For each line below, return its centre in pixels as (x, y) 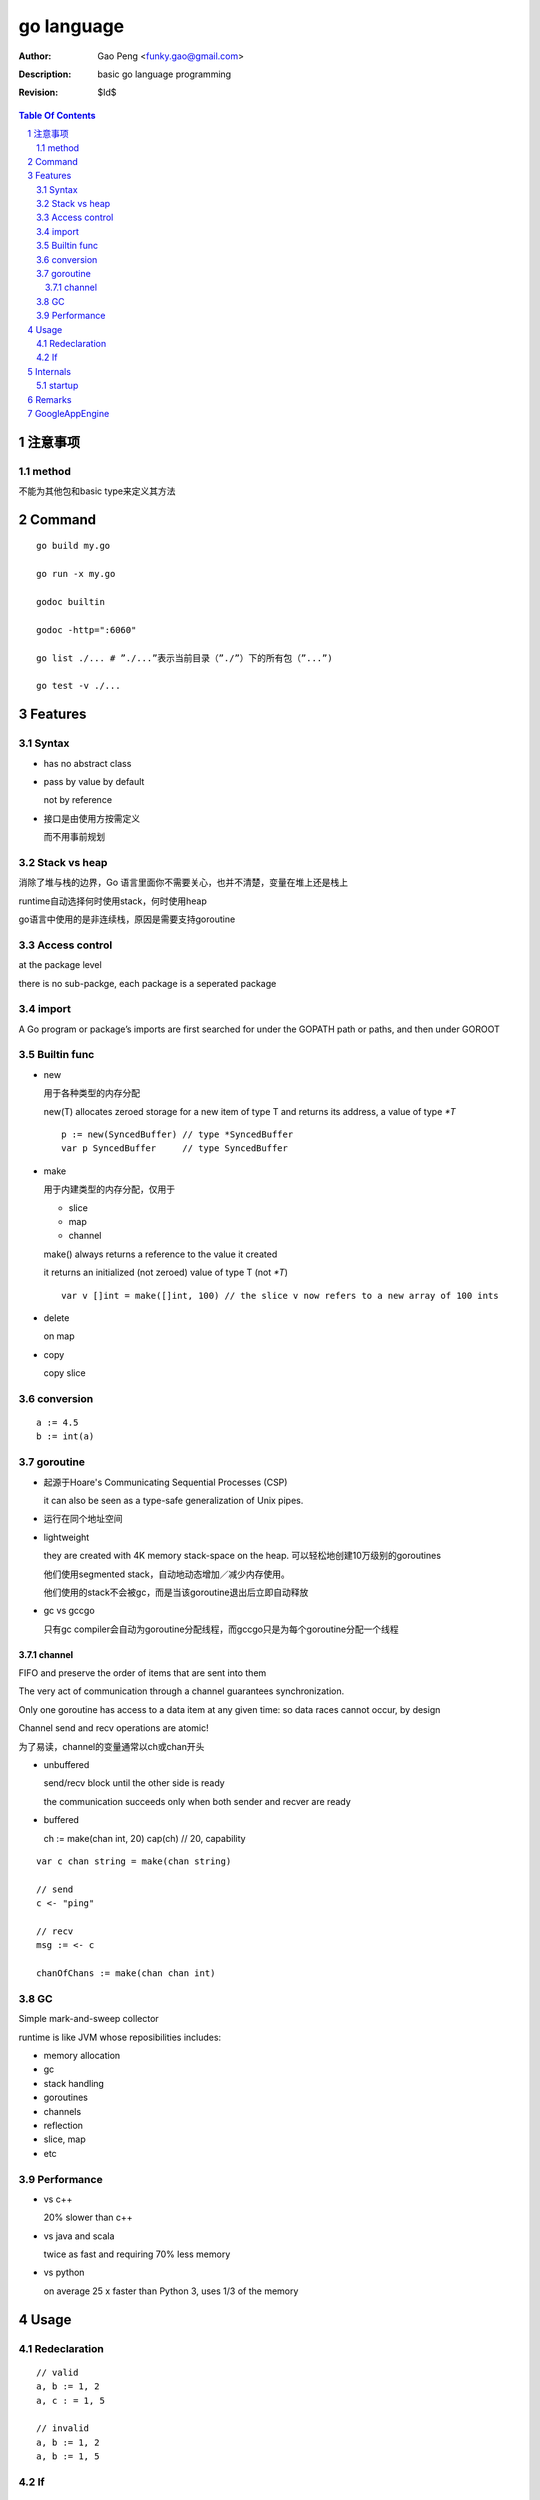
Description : (45, 74)
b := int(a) (65, 1436)
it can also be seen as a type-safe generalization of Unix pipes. (173, 1500)
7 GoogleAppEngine (68, 413)
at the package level (60, 965)
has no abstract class (87, 763)
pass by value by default (94, 781)
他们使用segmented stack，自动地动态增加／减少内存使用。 (166, 1574)
